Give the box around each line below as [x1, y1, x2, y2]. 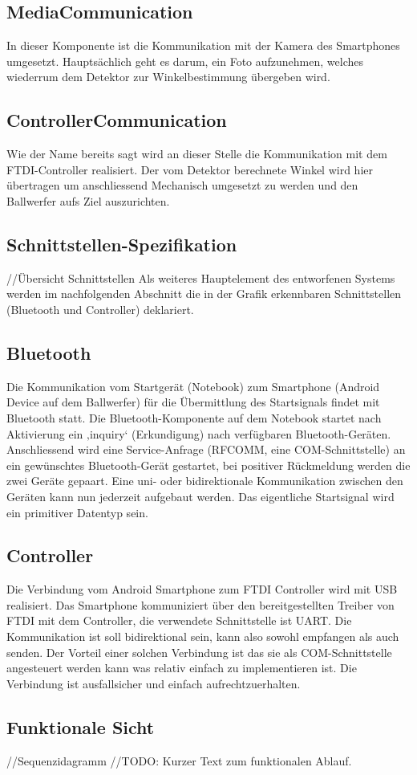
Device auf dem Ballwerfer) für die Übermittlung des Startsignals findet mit [6, 394, 380, 410]
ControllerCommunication [6, 108, 227, 133]
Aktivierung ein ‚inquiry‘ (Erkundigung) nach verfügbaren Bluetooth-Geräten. [6, 425, 391, 442]
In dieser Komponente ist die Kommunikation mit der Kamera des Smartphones [6, 37, 400, 54]
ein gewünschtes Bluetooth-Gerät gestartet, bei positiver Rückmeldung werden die [6, 456, 411, 473]
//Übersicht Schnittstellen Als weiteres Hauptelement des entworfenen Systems [6, 269, 395, 286]
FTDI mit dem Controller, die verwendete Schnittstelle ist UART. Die [6, 612, 352, 629]
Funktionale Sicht [6, 714, 155, 739]
